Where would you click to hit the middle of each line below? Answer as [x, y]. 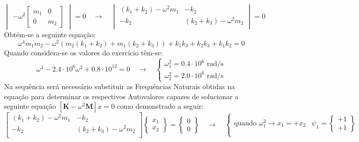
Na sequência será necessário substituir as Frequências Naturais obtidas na [119, 86]
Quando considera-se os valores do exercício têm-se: [84, 52]
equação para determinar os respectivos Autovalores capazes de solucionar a [121, 96]
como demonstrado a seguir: [160, 106]
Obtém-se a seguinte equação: [50, 34]
